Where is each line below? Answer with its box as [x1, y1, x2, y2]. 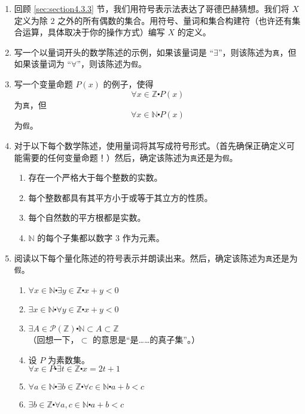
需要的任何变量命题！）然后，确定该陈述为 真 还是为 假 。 [22, 151, 238, 163]
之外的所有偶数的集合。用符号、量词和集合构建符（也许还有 [57, 14, 292, 26]
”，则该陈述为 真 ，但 [218, 45, 297, 58]
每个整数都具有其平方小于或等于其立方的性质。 [28, 191, 213, 203]
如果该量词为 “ [14, 57, 72, 70]
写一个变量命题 [14, 78, 73, 90]
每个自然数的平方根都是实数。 [28, 211, 146, 224]
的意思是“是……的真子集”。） [92, 333, 200, 345]
